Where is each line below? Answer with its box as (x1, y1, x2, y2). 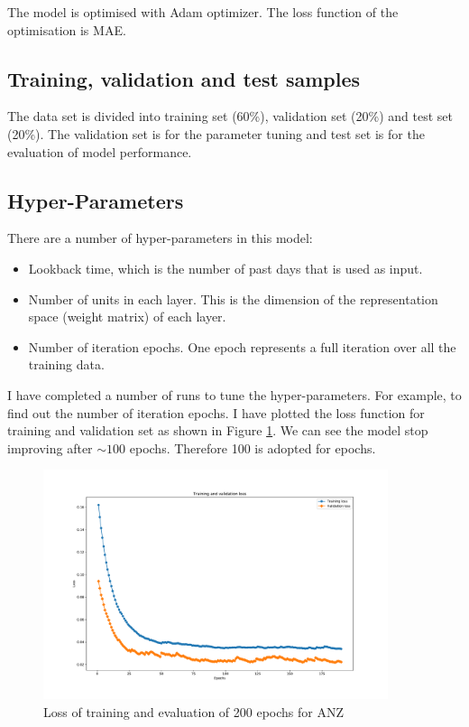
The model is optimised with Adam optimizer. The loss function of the (7, 3, 399, 21)
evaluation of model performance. (7, 142, 192, 161)
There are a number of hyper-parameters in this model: (7, 228, 313, 247)
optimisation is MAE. (7, 20, 126, 39)
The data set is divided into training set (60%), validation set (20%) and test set (7, 107, 453, 126)
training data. (28, 355, 105, 374)
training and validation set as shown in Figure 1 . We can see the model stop (7, 421, 428, 440)
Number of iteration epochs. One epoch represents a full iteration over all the (28, 337, 456, 356)
